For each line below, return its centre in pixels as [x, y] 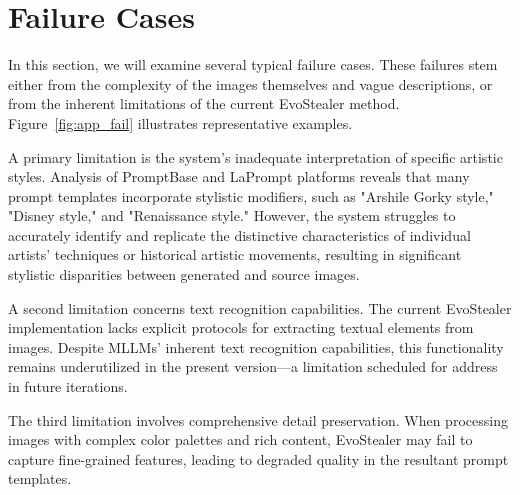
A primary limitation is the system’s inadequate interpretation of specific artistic [255, 156]
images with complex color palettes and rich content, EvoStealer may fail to [240, 439]
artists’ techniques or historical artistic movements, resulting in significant [235, 254]
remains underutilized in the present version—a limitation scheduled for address [253, 366]
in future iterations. [68, 386]
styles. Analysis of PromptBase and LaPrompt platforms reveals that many [239, 176]
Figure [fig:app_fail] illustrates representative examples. [180, 122]
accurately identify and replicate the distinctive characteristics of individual [239, 234]
